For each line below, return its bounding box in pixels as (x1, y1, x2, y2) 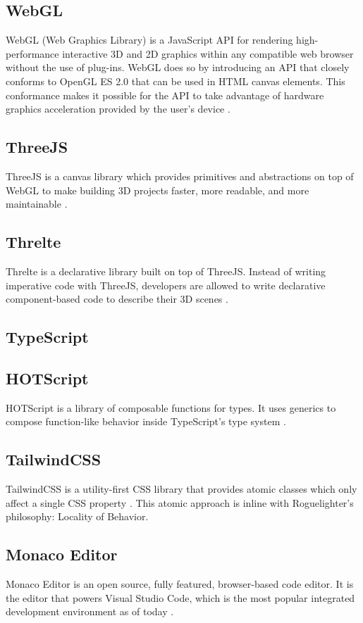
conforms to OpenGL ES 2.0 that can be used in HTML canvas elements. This (6, 73, 345, 88)
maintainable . (6, 196, 68, 211)
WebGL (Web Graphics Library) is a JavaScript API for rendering (6, 32, 293, 47)
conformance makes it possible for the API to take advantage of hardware (6, 87, 324, 102)
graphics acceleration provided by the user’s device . (6, 101, 230, 116)
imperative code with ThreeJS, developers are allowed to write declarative (6, 277, 326, 292)
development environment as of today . (6, 604, 174, 619)
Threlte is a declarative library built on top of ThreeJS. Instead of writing (6, 263, 326, 278)
